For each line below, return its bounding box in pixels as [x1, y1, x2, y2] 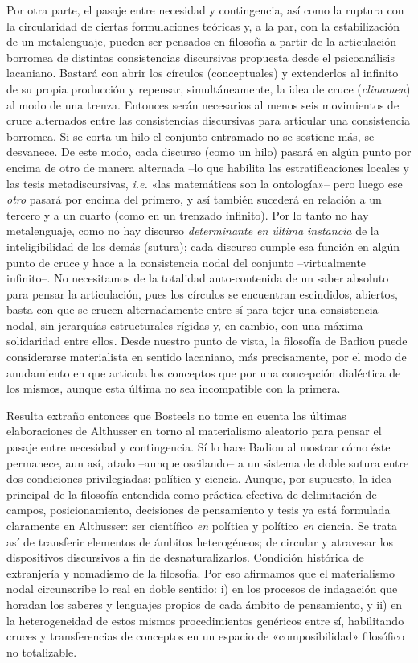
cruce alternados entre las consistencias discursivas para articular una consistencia [6, 112, 410, 129]
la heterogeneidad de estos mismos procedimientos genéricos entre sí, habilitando [6, 612, 404, 628]
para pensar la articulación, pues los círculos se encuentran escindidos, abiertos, [6, 285, 398, 302]
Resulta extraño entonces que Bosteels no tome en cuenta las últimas [6, 406, 346, 423]
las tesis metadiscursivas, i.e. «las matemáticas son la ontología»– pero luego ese [6, 175, 403, 191]
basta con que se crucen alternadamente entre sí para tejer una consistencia [6, 301, 379, 318]
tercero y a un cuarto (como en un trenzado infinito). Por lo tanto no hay [6, 206, 369, 223]
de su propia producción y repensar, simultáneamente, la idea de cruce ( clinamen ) [6, 80, 411, 97]
